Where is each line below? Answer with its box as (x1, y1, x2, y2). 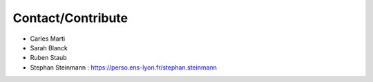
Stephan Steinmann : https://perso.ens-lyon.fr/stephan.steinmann (30, 63, 218, 72)
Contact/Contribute (12, 10, 128, 25)
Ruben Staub (30, 54, 67, 62)
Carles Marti (30, 34, 66, 43)
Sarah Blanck (30, 43, 68, 52)
